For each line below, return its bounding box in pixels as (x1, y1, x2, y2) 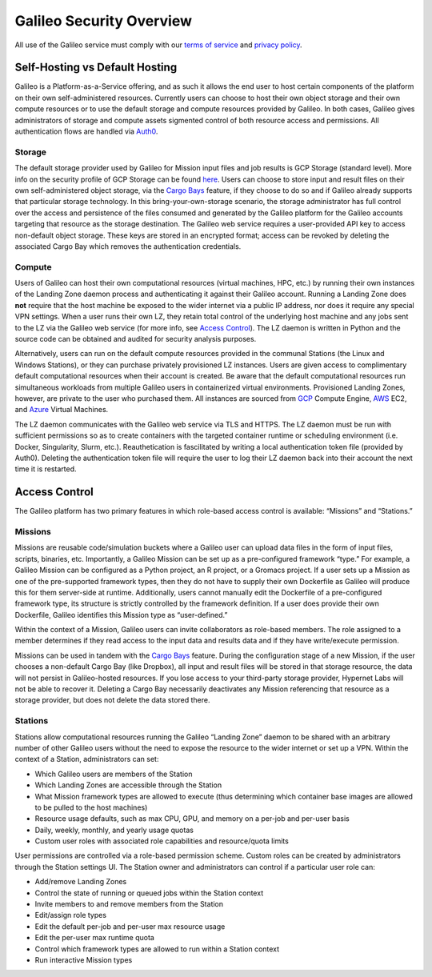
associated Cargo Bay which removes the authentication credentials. (14, 241, 242, 251)
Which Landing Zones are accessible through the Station (34, 780, 222, 790)
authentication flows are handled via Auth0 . (14, 126, 158, 136)
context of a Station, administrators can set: (14, 755, 159, 764)
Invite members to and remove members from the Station (34, 899, 224, 909)
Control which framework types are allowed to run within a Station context (34, 944, 280, 954)
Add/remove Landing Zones (34, 877, 127, 887)
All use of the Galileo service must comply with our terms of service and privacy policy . (14, 40, 303, 50)
